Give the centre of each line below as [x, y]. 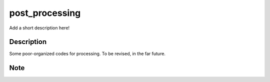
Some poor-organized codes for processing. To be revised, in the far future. [87, 54]
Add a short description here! [39, 28]
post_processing [45, 13]
